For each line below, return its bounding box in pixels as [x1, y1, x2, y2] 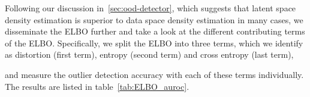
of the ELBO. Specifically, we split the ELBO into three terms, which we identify [5, 36, 303, 49]
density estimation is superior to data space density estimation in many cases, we [5, 13, 303, 26]
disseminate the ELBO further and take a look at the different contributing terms [5, 25, 305, 37]
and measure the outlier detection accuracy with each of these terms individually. [5, 68, 304, 80]
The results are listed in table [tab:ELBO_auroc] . [5, 80, 189, 92]
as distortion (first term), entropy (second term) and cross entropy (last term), [5, 48, 294, 61]
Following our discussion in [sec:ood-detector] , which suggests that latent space [5, 2, 296, 14]
